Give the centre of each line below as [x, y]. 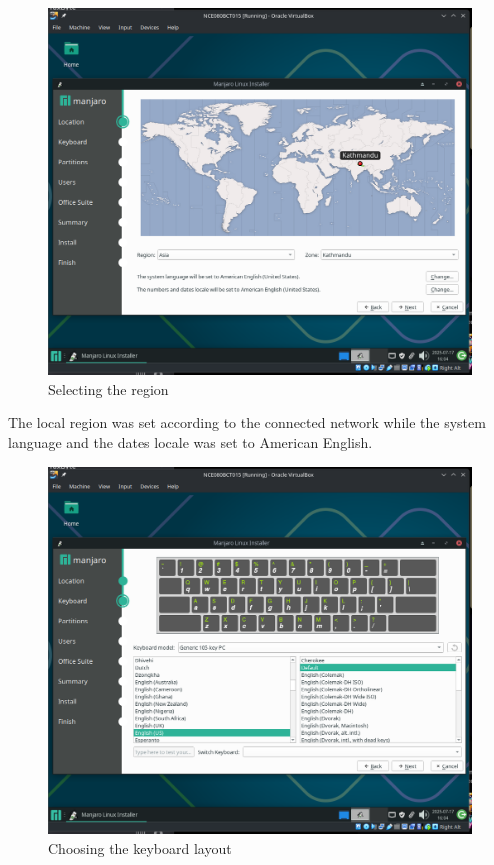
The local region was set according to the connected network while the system [247, 422]
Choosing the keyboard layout [140, 847]
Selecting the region [108, 388]
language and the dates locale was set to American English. [190, 442]
